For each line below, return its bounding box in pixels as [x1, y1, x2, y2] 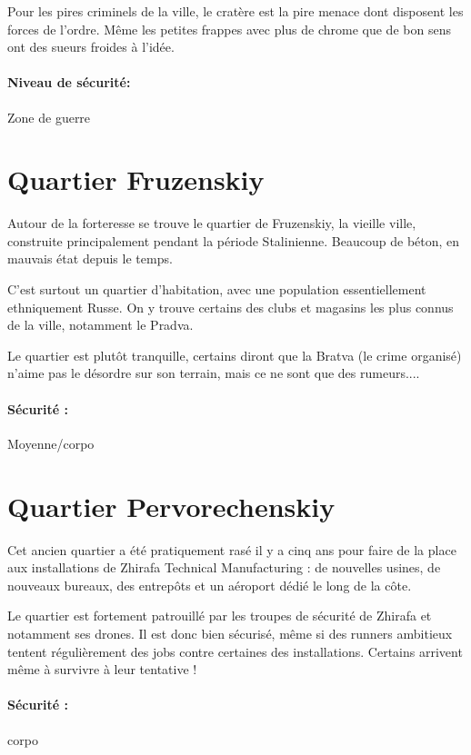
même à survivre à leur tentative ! [7, 660, 197, 679]
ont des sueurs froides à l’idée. [7, 37, 175, 56]
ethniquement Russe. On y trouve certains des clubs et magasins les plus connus [7, 297, 454, 316]
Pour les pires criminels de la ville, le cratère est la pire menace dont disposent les [7, 2, 464, 20]
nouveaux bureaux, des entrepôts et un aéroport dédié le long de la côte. [7, 575, 412, 594]
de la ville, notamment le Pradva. [7, 315, 194, 334]
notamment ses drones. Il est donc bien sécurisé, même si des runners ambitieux [7, 623, 453, 642]
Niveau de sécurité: [7, 73, 131, 92]
